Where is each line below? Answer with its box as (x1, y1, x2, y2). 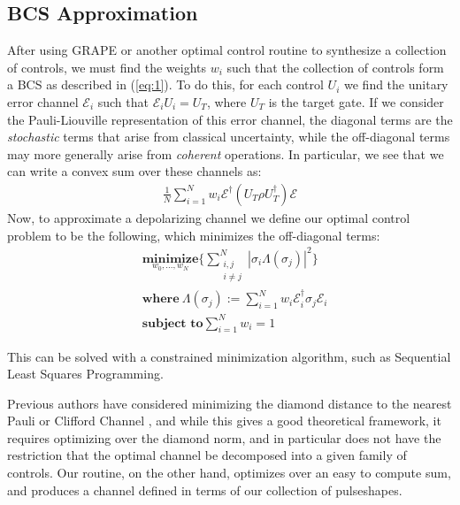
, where (206, 92, 247, 111)
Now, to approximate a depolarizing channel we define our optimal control (7, 208, 410, 226)
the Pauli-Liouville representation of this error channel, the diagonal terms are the (7, 110, 453, 128)
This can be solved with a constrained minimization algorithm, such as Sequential (7, 347, 451, 365)
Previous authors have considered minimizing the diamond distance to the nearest (7, 394, 452, 412)
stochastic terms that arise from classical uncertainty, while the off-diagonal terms (7, 127, 450, 146)
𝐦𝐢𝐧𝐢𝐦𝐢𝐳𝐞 (142, 252, 199, 265)
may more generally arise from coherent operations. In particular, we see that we (7, 144, 444, 163)
